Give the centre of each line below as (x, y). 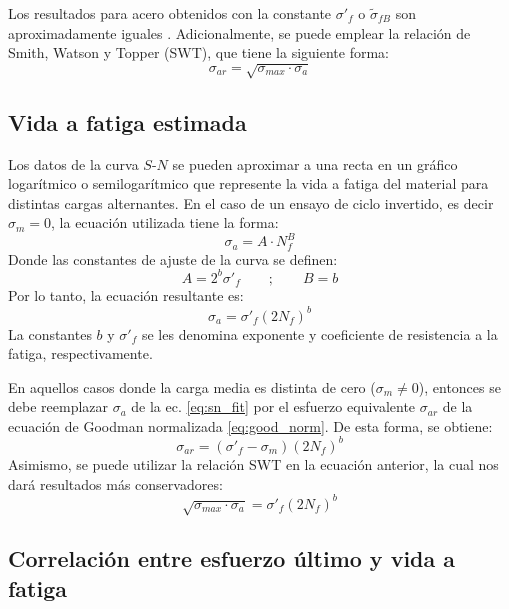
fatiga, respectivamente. (80, 353)
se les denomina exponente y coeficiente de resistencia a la (319, 333)
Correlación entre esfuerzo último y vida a (232, 558)
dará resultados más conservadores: (115, 483)
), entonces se (459, 386)
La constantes (50, 333)
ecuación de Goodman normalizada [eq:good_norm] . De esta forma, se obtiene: (250, 425)
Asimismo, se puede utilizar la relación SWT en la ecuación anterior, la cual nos (253, 463)
